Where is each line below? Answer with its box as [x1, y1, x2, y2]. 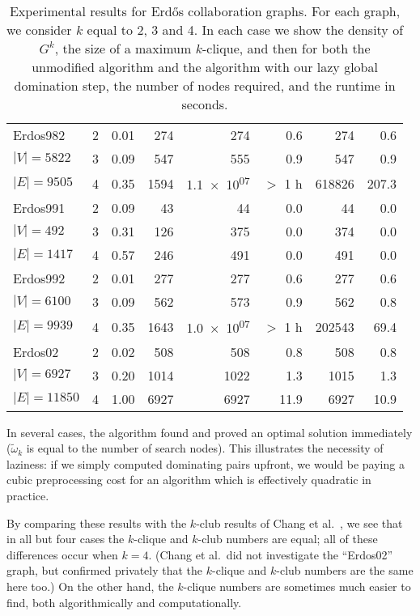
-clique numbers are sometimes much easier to [183, 578, 411, 594]
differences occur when [6, 546, 118, 563]
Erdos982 [13, 125, 66, 144]
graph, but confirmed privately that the [6, 562, 203, 579]
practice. [6, 487, 49, 504]
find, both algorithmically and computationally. [6, 593, 242, 610]
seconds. [181, 95, 228, 113]
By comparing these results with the [6, 514, 187, 531]
